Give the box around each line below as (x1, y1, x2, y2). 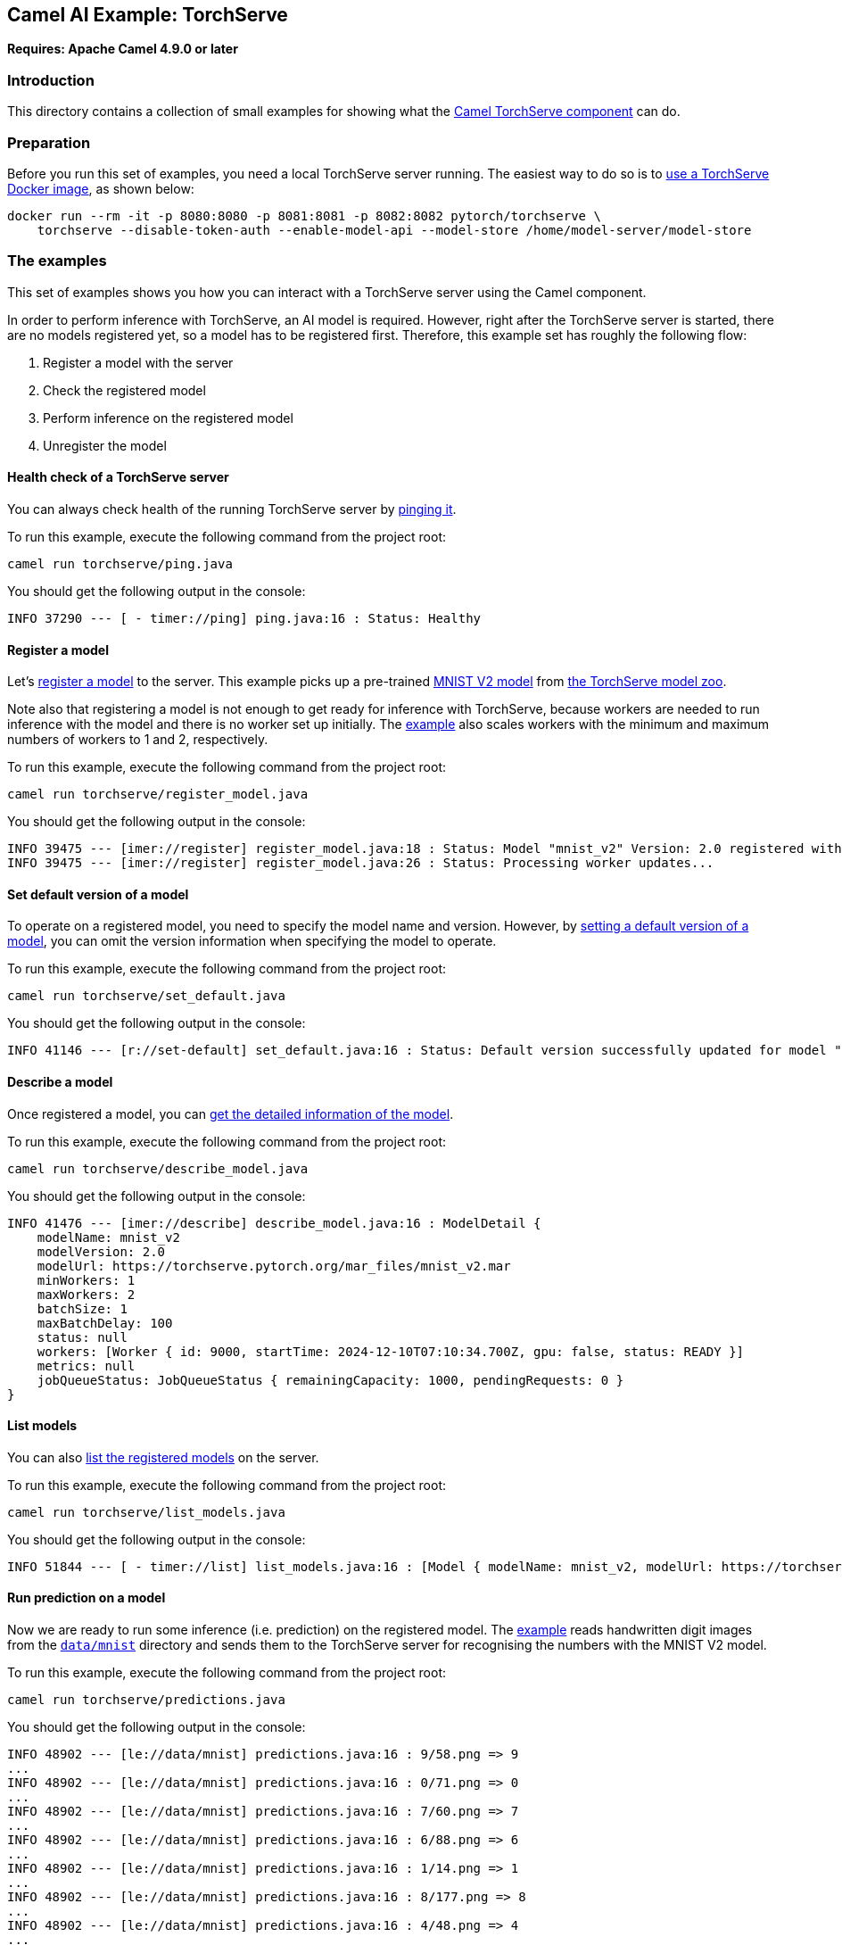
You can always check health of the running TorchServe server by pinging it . (7, 501, 457, 517)
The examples (7, 252, 107, 270)
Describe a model (7, 1073, 113, 1089)
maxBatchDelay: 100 (37, 1315, 173, 1330)
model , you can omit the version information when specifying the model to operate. (7, 933, 497, 949)
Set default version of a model (7, 886, 189, 902)
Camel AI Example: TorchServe (7, 4, 288, 26)
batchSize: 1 (37, 1301, 128, 1316)
